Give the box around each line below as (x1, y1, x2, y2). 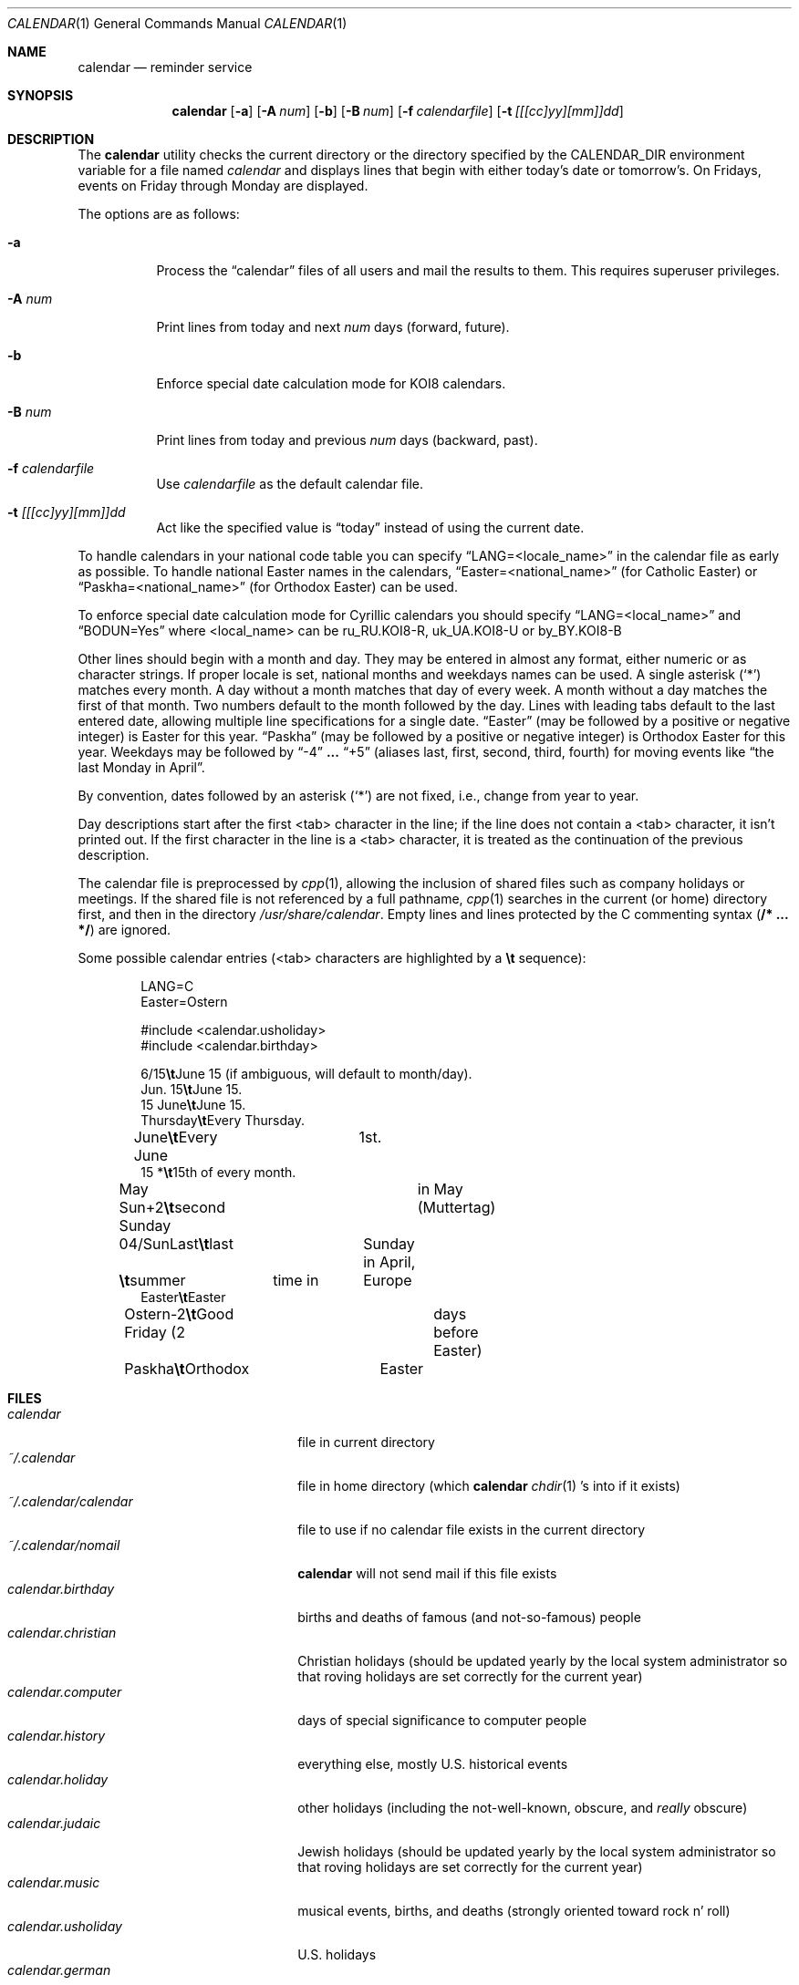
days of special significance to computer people (297, 1712, 587, 1728)
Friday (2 (124, 1323, 185, 1341)
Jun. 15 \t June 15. (140, 1081, 243, 1097)
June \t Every (133, 1128, 218, 1146)
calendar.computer (7, 1684, 122, 1700)
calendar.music (7, 1875, 100, 1890)
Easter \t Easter (140, 1289, 226, 1305)
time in (273, 1271, 319, 1289)
